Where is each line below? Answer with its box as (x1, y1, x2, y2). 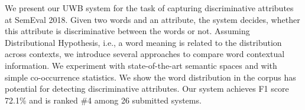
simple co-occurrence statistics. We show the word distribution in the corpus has (5, 71, 296, 83)
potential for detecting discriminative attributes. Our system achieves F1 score (5, 82, 289, 95)
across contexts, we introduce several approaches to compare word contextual (5, 48, 285, 60)
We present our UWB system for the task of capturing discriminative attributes (5, 2, 294, 14)
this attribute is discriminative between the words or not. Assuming (5, 25, 250, 37)
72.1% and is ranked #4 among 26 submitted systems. (5, 94, 202, 106)
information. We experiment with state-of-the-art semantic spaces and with (5, 59, 277, 71)
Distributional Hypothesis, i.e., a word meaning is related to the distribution (5, 36, 282, 48)
